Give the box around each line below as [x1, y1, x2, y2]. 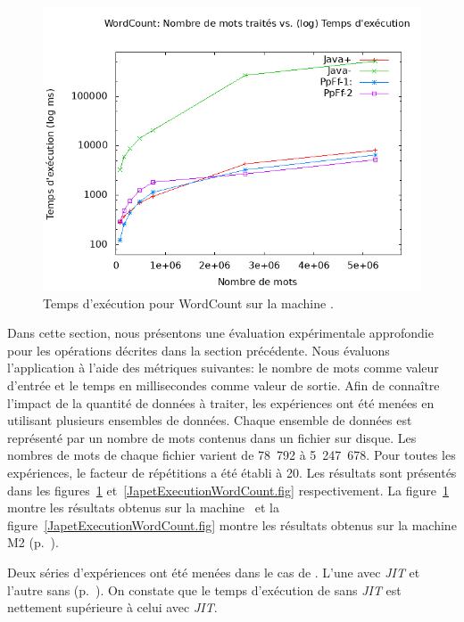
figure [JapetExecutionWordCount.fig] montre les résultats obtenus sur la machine [7, 515, 457, 534]
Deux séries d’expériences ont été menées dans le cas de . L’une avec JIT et [7, 562, 420, 581]
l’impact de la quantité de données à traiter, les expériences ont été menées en [7, 393, 435, 412]
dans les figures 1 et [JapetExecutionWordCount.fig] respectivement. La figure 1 [7, 480, 449, 499]
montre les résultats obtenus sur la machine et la [7, 498, 279, 517]
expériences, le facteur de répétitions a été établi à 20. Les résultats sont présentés [7, 462, 457, 481]
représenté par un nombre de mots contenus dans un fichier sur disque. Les [7, 428, 417, 446]
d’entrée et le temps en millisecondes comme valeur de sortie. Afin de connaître [7, 375, 440, 394]
